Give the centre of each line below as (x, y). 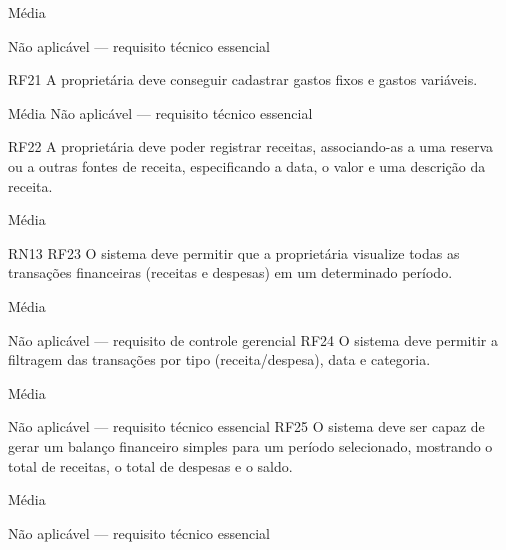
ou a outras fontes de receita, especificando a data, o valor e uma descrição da (247, 165)
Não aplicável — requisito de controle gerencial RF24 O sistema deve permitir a (253, 339)
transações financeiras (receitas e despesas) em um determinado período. (230, 272)
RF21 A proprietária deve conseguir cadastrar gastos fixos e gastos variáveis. (243, 79)
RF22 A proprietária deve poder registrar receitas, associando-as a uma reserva (250, 146)
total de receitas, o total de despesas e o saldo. (150, 465)
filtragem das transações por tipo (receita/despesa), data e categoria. (219, 359)
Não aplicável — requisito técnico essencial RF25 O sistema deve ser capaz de (246, 426)
